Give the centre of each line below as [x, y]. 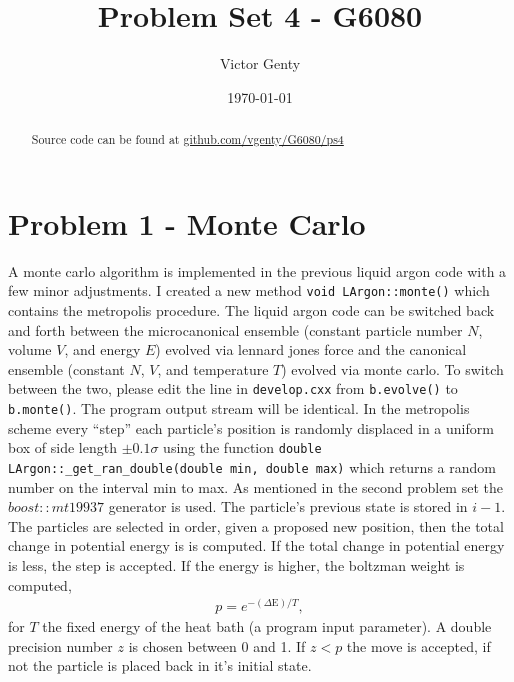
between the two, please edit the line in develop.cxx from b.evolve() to [233, 388]
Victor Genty [260, 63]
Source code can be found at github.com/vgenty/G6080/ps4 [187, 139]
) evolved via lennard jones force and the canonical [311, 349]
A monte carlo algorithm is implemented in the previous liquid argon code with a [257, 270]
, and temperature [213, 368]
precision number [60, 645]
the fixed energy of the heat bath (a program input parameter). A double [267, 626]
